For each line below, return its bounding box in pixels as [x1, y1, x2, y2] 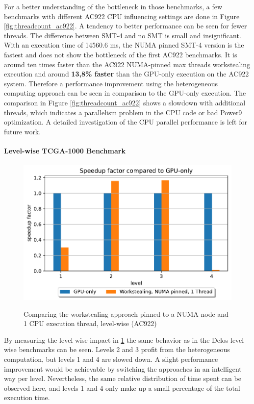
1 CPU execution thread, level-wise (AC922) [24, 318, 157, 328]
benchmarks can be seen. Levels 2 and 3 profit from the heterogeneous [19, 344, 230, 354]
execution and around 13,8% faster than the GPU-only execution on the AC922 [4, 69, 249, 79]
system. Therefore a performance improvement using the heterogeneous [4, 78, 218, 88]
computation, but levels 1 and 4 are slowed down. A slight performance [4, 354, 218, 364]
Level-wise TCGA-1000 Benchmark [4, 145, 126, 155]
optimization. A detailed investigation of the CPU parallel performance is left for [4, 117, 247, 127]
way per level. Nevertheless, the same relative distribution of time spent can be [4, 373, 241, 383]
